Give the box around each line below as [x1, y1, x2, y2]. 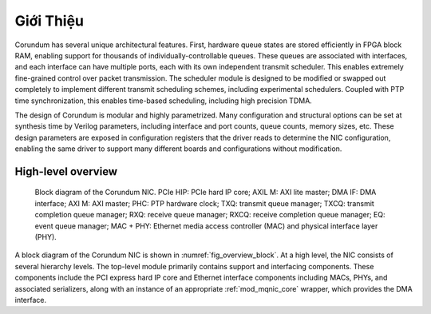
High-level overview [14, 165, 118, 178]
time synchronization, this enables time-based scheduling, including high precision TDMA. [14, 96, 313, 105]
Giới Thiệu [14, 12, 84, 30]
